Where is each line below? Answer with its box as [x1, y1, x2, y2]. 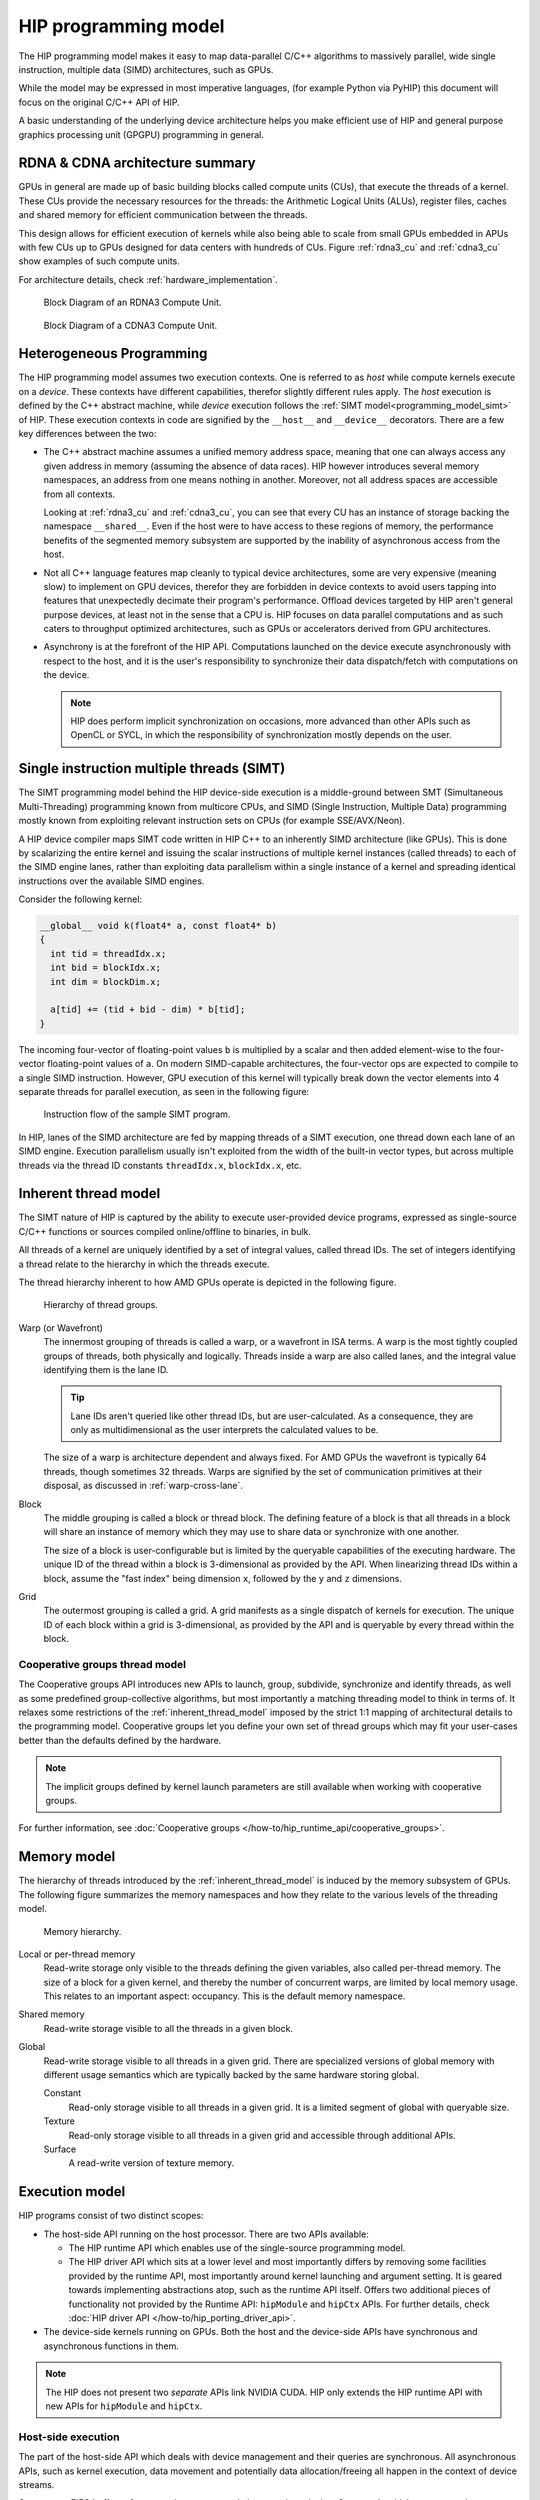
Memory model [18, 1848, 116, 1865]
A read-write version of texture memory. [68, 2157, 235, 2169]
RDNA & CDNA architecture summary [18, 155, 256, 172]
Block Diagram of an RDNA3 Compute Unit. [43, 296, 222, 309]
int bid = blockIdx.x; [50, 962, 162, 974]
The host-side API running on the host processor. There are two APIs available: [43, 2228, 369, 2240]
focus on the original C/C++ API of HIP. [18, 96, 180, 108]
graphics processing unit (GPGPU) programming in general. [18, 128, 264, 140]
